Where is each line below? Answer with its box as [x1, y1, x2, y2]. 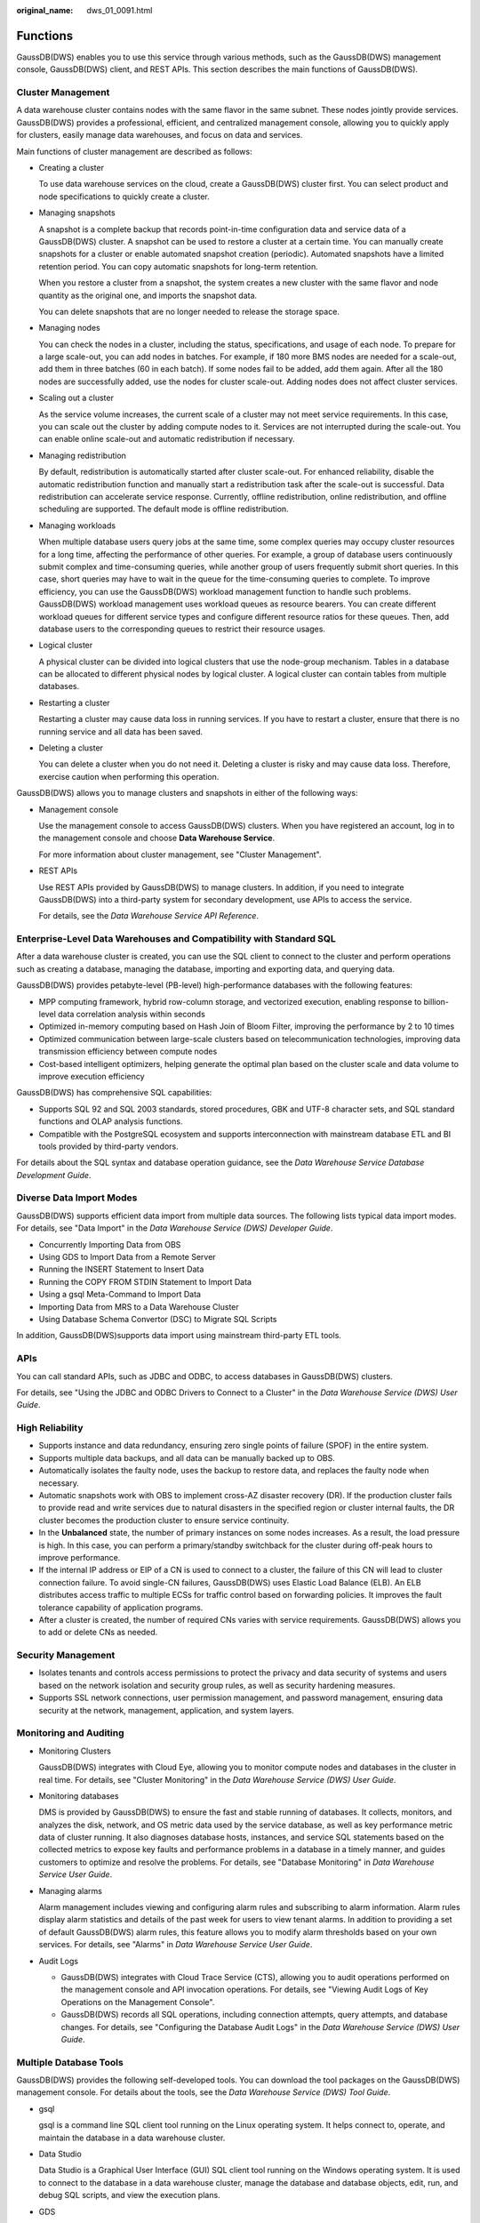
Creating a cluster [38, 163, 104, 173]
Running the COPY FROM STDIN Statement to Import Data [38, 1276, 252, 1287]
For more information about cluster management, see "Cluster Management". [38, 849, 322, 860]
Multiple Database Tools [16, 2056, 124, 2068]
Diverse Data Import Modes [16, 1192, 138, 1204]
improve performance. [38, 1552, 121, 1562]
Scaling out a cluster [38, 392, 115, 404]
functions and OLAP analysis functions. [38, 1116, 183, 1127]
